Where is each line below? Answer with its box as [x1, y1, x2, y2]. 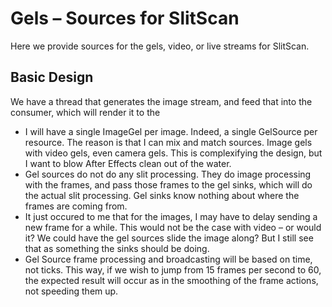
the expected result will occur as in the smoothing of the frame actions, [24, 274, 319, 286]
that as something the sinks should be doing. [24, 242, 210, 254]
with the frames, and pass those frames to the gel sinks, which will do [24, 178, 313, 191]
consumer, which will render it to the [10, 106, 161, 118]
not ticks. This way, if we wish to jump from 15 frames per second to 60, [24, 263, 322, 276]
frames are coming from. [24, 200, 128, 212]
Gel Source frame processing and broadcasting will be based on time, [24, 253, 313, 265]
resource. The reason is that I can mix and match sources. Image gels [24, 136, 313, 148]
